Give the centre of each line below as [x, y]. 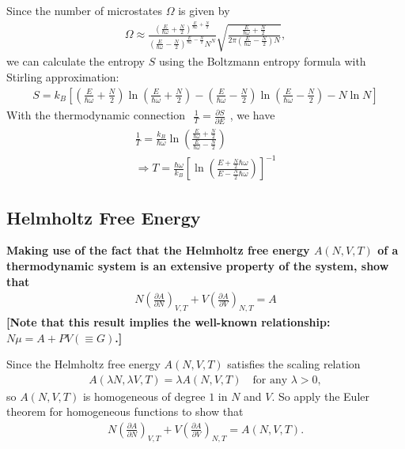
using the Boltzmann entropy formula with [262, 61]
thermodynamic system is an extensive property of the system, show [198, 265]
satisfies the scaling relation [294, 364]
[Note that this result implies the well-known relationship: [168, 321]
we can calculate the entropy [76, 61]
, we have [252, 114]
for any [270, 380]
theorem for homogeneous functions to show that [125, 411]
